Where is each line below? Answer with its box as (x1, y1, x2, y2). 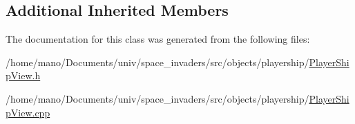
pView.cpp (6, 105, 50, 119)
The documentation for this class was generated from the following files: (6, 32, 310, 46)
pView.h (6, 68, 41, 83)
